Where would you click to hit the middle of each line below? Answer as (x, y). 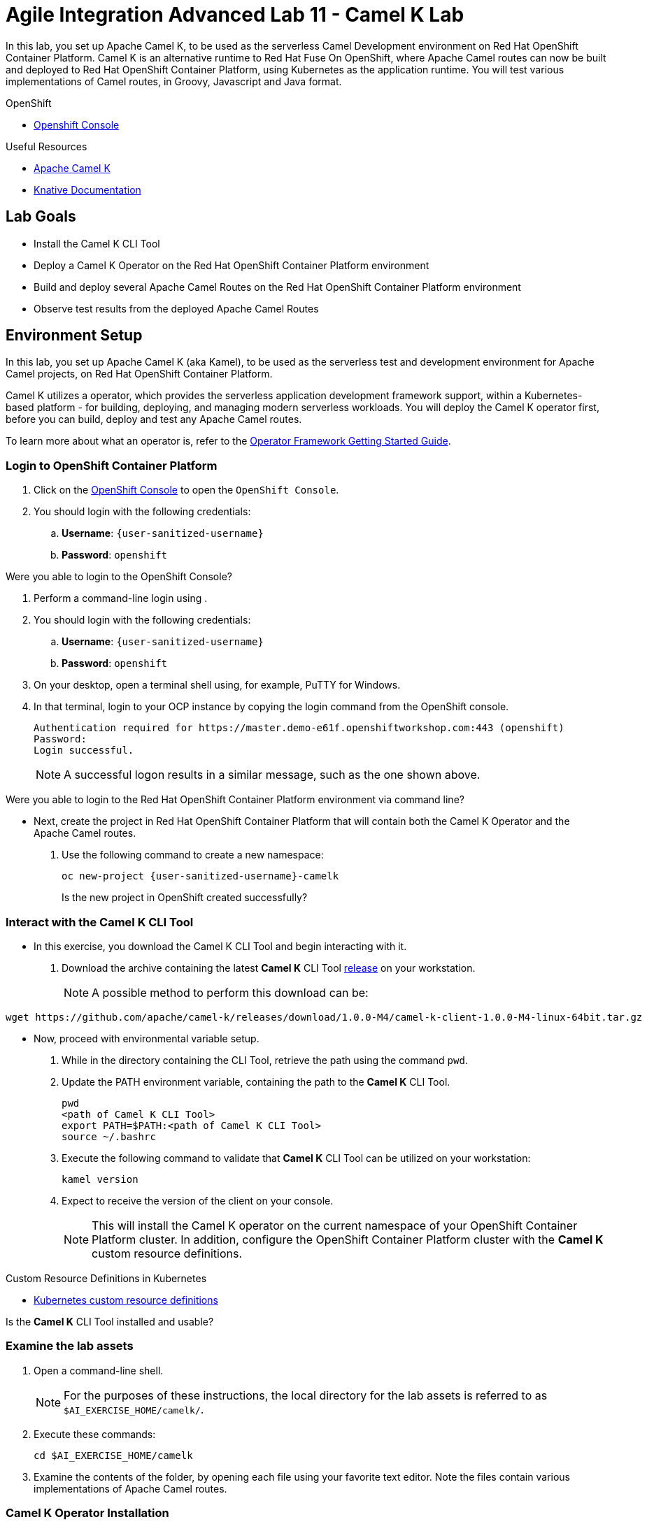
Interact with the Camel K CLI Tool (100, 922)
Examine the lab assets (70, 1346)
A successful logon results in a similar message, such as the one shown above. (272, 775)
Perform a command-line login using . (121, 598)
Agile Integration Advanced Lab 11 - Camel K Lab (235, 15)
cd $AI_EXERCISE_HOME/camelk (113, 1455)
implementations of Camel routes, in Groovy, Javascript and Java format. (174, 81)
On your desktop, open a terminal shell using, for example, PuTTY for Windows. (217, 685)
